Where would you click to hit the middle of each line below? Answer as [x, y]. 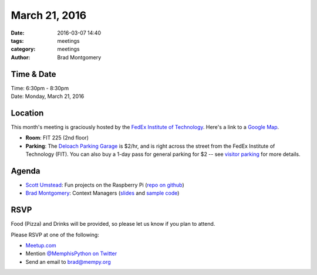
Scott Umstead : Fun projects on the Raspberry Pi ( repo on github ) [105, 185]
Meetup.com [41, 246]
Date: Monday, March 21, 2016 [48, 96]
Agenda [26, 171]
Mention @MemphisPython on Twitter [71, 254]
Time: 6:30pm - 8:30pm [40, 88]
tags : [17, 40]
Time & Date [33, 74]
